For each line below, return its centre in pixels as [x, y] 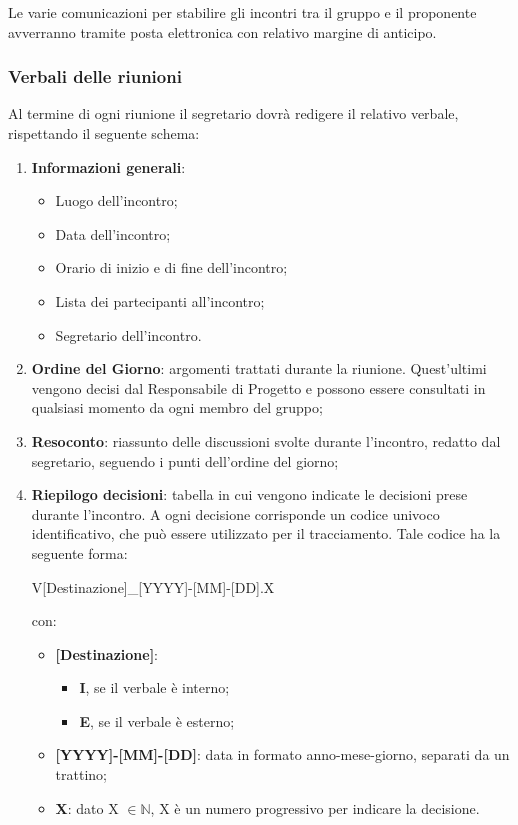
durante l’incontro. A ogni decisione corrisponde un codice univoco [235, 513]
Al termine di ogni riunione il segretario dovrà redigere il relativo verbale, [233, 113]
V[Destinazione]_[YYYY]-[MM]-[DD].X [153, 586]
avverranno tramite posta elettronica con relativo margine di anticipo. [222, 31]
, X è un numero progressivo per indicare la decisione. [315, 807]
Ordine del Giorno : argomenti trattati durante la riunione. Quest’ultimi [259, 368]
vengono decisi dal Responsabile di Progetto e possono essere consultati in [258, 387]
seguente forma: [79, 552]
